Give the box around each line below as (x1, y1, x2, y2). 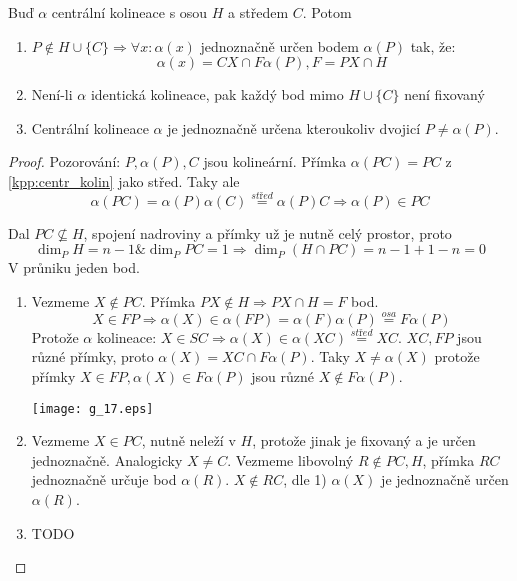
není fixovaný (404, 84, 485, 105)
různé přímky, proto (31, 346, 154, 367)
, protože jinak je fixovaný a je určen (252, 430, 476, 451)
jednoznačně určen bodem (200, 35, 359, 56)
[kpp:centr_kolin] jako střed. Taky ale (8, 170, 240, 191)
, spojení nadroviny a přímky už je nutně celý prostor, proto (83, 222, 452, 243)
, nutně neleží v (141, 430, 236, 451)
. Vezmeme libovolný (227, 449, 354, 470)
